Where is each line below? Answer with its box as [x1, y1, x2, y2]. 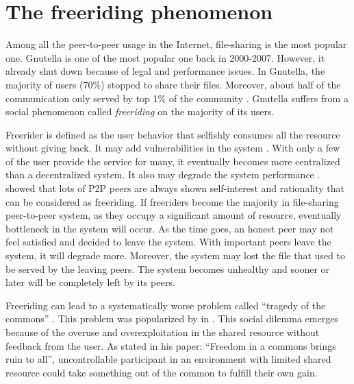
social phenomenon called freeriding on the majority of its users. [5, 104, 275, 119]
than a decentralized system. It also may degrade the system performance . [5, 167, 320, 182]
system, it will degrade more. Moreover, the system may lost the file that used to [5, 248, 345, 263]
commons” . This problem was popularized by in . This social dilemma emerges [5, 311, 338, 326]
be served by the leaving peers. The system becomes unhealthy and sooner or [5, 261, 330, 276]
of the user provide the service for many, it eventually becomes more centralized [5, 154, 340, 168]
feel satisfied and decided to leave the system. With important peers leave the [5, 235, 331, 249]
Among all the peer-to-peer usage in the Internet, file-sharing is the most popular [5, 37, 347, 51]
